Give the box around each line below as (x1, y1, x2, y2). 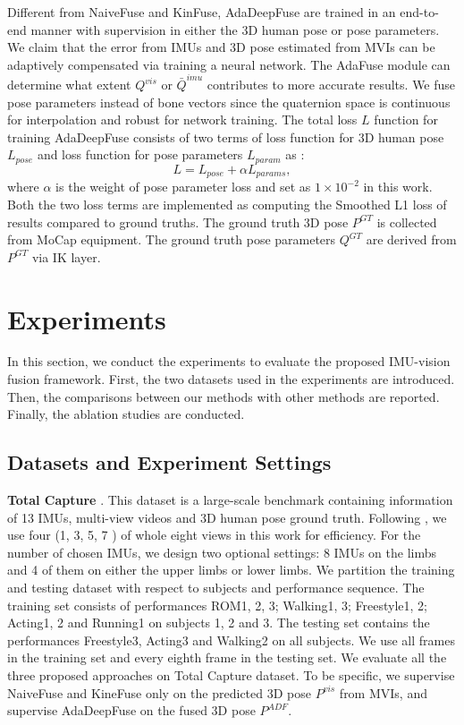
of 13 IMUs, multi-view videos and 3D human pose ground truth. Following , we (7, 507, 447, 526)
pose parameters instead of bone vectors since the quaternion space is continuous (7, 92, 451, 111)
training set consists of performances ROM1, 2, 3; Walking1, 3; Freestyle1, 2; (7, 595, 428, 614)
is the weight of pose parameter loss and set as (55, 177, 311, 196)
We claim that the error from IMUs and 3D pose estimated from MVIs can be (7, 38, 435, 56)
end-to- (400, 3, 439, 21)
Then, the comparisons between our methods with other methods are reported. (7, 387, 440, 405)
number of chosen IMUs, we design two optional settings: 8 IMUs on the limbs (7, 542, 437, 561)
